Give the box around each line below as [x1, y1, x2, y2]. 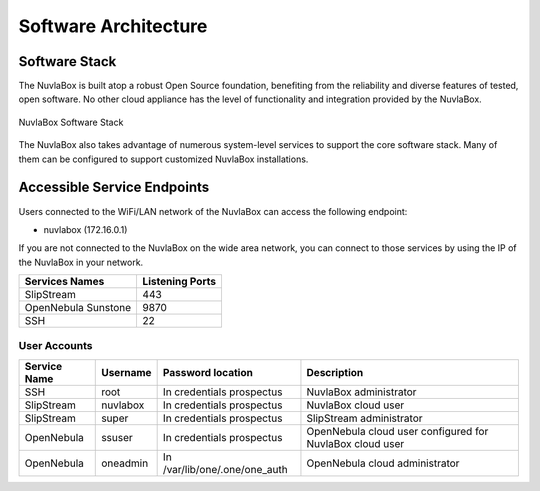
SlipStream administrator [306, 411, 423, 425]
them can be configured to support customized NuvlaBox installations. [18, 153, 309, 165]
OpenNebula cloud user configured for [306, 424, 489, 438]
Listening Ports [142, 275, 217, 289]
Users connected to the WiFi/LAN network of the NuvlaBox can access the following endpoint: [18, 205, 408, 217]
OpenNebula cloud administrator [306, 456, 460, 470]
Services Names [24, 275, 105, 289]
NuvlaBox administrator [306, 385, 417, 399]
